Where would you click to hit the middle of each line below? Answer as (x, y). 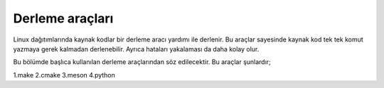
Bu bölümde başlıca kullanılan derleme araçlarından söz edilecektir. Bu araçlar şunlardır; (142, 62)
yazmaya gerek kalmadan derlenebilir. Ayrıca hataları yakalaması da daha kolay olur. (136, 49)
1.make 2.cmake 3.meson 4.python (64, 75)
